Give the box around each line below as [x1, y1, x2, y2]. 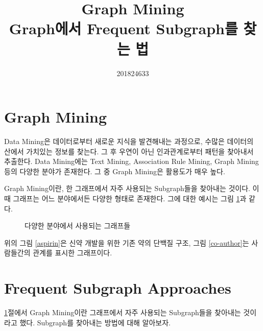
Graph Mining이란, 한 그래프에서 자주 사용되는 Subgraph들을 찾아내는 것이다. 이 [4, 183, 259, 194]
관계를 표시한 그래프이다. [33, 247, 112, 258]
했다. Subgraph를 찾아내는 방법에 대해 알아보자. [19, 317, 171, 327]
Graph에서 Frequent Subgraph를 [9, 18, 238, 39]
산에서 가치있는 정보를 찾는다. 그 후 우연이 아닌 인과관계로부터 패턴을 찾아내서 [4, 146, 254, 156]
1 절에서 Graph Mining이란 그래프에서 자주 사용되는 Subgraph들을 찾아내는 [4, 307, 241, 318]
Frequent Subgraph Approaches [4, 277, 231, 298]
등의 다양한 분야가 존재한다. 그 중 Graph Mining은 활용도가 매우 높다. [4, 166, 225, 176]
